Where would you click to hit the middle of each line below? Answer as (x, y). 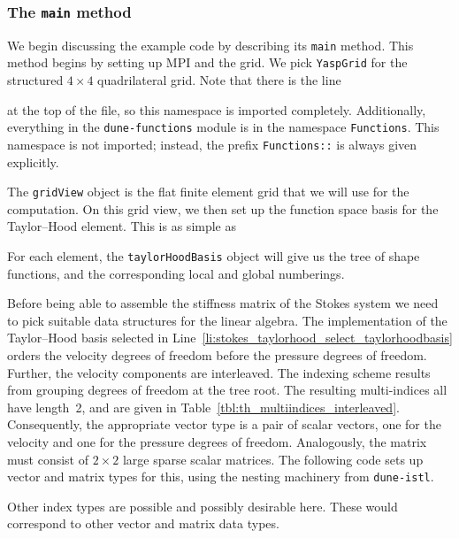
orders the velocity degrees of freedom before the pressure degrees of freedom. (217, 355)
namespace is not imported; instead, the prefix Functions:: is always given (212, 144)
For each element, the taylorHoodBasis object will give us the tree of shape (214, 256)
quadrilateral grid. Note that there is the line (219, 80)
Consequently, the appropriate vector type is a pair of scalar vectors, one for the (224, 424)
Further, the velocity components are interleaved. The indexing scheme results (219, 372)
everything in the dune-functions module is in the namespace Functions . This (223, 127)
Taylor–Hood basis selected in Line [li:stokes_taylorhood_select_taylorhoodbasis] (230, 338)
